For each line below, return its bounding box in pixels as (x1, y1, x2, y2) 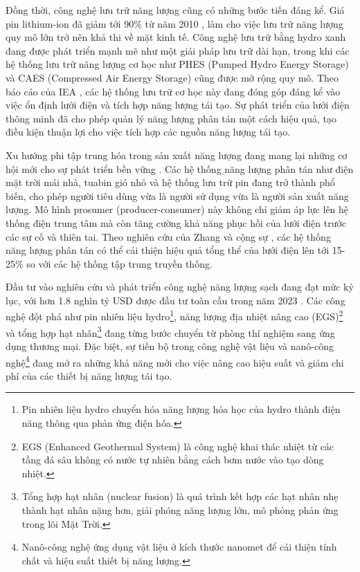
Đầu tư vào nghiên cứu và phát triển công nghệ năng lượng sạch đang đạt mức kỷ (6, 279, 354, 294)
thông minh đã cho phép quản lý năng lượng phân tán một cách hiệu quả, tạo (6, 111, 337, 125)
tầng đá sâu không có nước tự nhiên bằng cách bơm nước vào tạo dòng (21, 452, 324, 467)
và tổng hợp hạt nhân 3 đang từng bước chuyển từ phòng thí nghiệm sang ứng (6, 323, 335, 340)
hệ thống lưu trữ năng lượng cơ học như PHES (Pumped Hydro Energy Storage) (6, 57, 349, 71)
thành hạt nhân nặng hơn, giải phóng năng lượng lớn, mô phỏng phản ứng (21, 502, 339, 517)
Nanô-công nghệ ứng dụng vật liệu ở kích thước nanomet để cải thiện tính (21, 539, 337, 554)
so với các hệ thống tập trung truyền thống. (26, 256, 213, 270)
